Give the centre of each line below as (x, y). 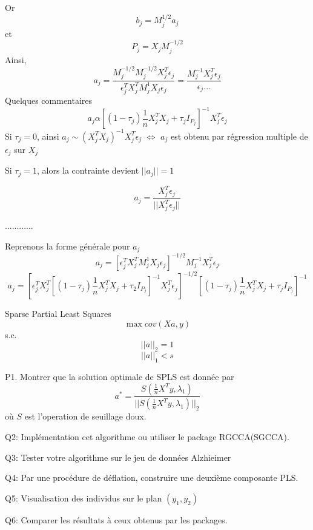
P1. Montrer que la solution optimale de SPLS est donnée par (120, 376)
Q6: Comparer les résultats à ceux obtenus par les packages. (116, 519)
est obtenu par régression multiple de (239, 136)
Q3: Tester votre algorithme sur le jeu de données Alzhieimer (118, 457)
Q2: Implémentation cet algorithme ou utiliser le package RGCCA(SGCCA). (147, 437)
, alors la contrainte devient (88, 170)
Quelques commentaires (49, 100)
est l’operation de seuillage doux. (85, 416)
